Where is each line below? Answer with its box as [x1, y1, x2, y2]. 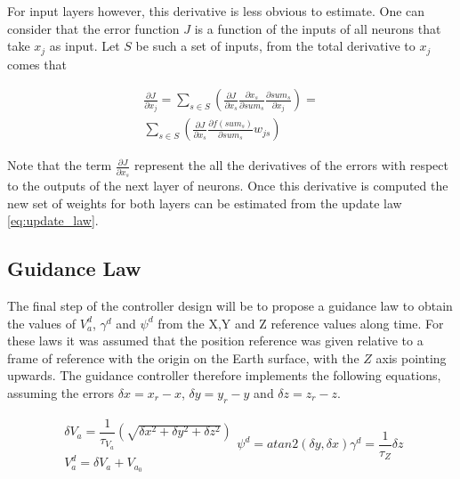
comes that [7, 54, 67, 73]
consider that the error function [7, 19, 180, 37]
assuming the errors [7, 383, 115, 402]
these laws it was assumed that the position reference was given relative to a [7, 331, 424, 350]
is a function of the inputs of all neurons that [194, 19, 441, 37]
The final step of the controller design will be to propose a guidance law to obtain [7, 296, 453, 314]
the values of [7, 313, 77, 332]
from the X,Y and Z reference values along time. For [157, 313, 444, 332]
